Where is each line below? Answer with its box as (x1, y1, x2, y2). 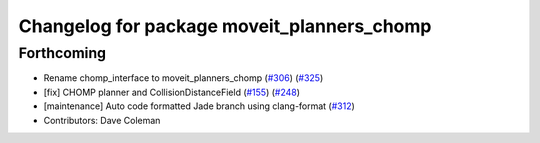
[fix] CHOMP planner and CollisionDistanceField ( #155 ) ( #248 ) (43, 86, 300, 98)
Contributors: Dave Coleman (43, 114, 161, 126)
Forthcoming (18, 44, 107, 62)
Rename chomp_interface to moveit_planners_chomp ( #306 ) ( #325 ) (43, 72, 324, 84)
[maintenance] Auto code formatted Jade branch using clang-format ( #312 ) (43, 100, 355, 112)
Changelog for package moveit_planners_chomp (18, 15, 432, 37)
